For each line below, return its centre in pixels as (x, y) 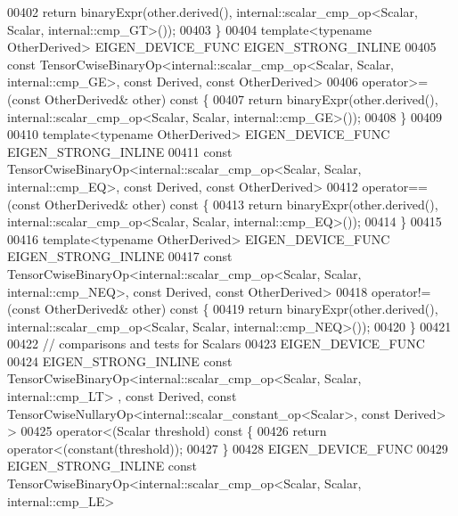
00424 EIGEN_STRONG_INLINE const (120, 360)
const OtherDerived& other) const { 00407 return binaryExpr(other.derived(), (225, 98)
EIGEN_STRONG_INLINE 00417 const (120, 256)
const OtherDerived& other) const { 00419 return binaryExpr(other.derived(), (225, 309)
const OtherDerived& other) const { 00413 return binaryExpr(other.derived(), (225, 204)
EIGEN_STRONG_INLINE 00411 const (120, 151)
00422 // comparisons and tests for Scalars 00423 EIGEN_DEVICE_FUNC (216, 344)
